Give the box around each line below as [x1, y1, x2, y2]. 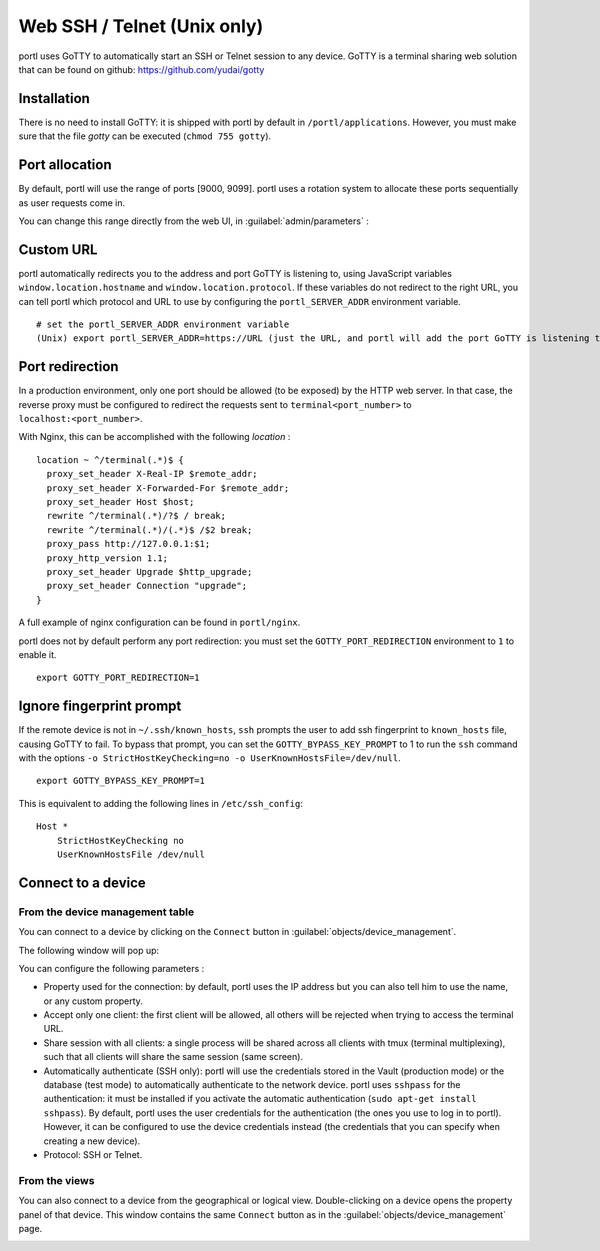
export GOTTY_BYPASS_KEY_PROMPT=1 [36, 775, 205, 787]
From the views [18, 1173, 95, 1187]
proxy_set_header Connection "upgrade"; [46, 580, 248, 592]
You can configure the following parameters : [18, 962, 205, 974]
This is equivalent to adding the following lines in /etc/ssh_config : [18, 797, 304, 809]
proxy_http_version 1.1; [46, 552, 169, 564]
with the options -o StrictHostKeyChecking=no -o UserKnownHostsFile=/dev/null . [18, 752, 401, 764]
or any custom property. [43, 995, 144, 1007]
